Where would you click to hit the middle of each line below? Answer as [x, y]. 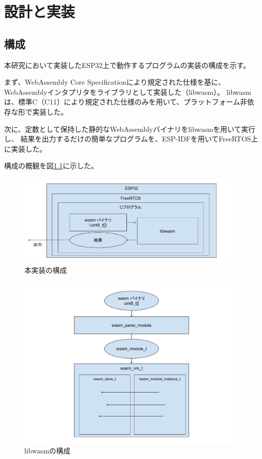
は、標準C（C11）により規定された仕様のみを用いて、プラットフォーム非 [126, 102]
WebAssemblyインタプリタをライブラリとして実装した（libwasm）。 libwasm [128, 92]
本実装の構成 [46, 270]
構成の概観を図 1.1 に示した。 [51, 166]
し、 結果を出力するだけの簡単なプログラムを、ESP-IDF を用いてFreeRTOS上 [131, 139]
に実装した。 [25, 148]
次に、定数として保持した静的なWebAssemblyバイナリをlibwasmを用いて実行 [130, 129]
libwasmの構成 [48, 451]
